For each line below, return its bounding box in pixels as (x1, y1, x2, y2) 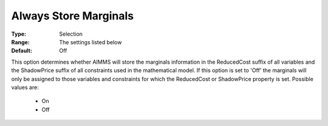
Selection (59, 30, 83, 38)
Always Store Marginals (11, 9, 134, 22)
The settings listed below (59, 38, 122, 45)
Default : (11, 47, 33, 55)
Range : (11, 38, 30, 45)
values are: (11, 84, 39, 91)
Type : (11, 30, 27, 38)
